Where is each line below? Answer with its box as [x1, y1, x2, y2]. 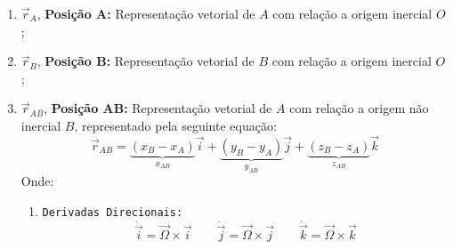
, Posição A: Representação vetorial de [36, 4, 255, 22]
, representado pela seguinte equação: [74, 116, 277, 134]
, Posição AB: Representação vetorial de [44, 99, 272, 117]
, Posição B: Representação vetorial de [36, 52, 255, 70]
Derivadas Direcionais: [42, 205, 183, 219]
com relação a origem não [289, 99, 429, 117]
